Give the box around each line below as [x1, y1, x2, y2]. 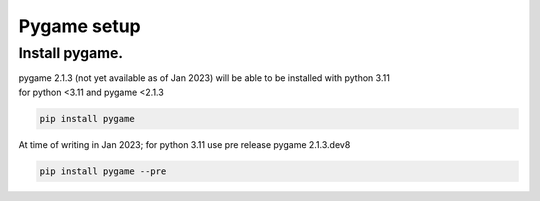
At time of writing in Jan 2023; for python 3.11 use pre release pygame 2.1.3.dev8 [18, 138, 351, 150]
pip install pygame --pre [39, 165, 167, 177]
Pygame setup [18, 15, 142, 37]
